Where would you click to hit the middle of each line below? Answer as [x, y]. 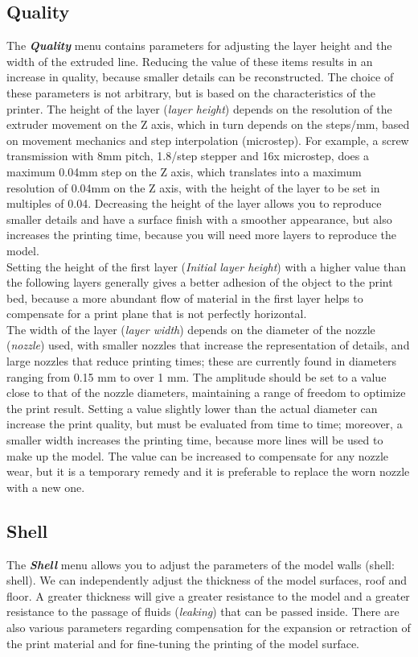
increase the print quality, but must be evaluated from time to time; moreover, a [205, 424]
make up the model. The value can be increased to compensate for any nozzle [198, 455]
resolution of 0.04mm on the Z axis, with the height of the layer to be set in [193, 187]
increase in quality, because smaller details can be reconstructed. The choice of [200, 77]
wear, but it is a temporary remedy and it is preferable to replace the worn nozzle [208, 471]
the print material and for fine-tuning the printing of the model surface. [183, 643]
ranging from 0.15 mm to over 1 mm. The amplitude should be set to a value [197, 376]
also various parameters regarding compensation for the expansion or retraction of [209, 627]
